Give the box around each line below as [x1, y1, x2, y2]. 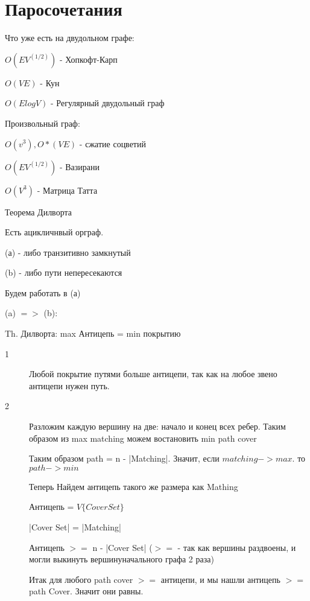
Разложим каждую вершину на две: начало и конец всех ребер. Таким [29, 420, 286, 433]
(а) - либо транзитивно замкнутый [5, 246, 131, 258]
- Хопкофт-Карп [59, 52, 118, 65]
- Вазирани [59, 160, 100, 173]
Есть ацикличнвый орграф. [5, 226, 104, 238]
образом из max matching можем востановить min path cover [29, 431, 257, 444]
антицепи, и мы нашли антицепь [160, 573, 280, 585]
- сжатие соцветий [79, 137, 146, 150]
